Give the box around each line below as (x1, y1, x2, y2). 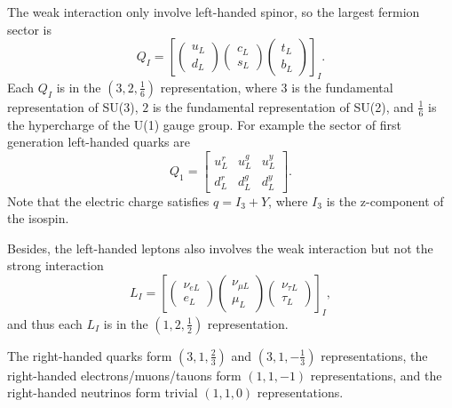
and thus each (7, 314, 83, 332)
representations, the (321, 346, 428, 364)
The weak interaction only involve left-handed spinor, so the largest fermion (7, 3, 420, 20)
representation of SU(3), (7, 97, 139, 116)
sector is (7, 20, 52, 38)
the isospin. (7, 209, 69, 228)
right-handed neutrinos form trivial (7, 383, 198, 402)
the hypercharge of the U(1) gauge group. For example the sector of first (7, 115, 401, 133)
